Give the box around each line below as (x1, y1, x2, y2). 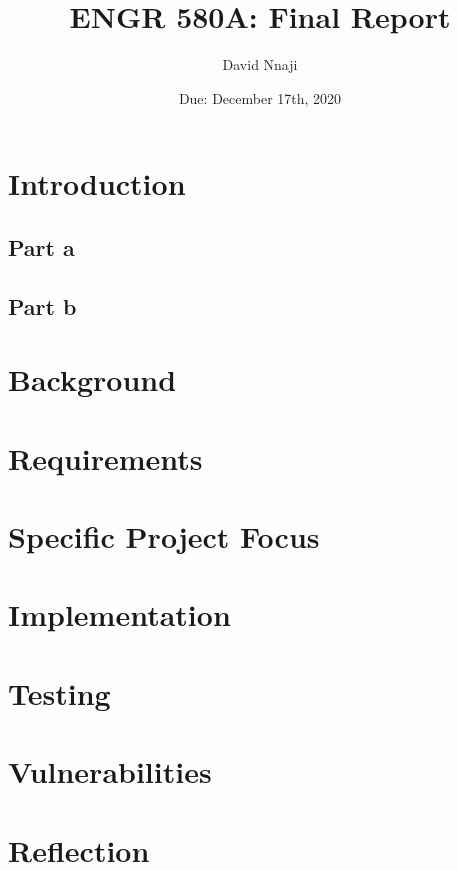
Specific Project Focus (8, 516, 320, 556)
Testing (8, 672, 111, 713)
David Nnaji (222, 54, 298, 75)
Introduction (8, 163, 186, 204)
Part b (8, 290, 77, 321)
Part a (8, 231, 75, 262)
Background (8, 359, 177, 400)
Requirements (8, 437, 203, 478)
